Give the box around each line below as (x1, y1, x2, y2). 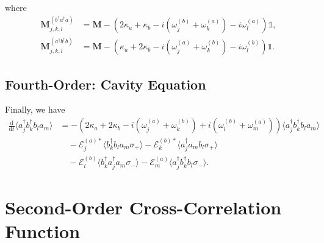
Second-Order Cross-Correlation (5, 194, 282, 219)
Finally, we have (5, 103, 65, 116)
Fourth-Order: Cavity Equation (5, 74, 206, 93)
